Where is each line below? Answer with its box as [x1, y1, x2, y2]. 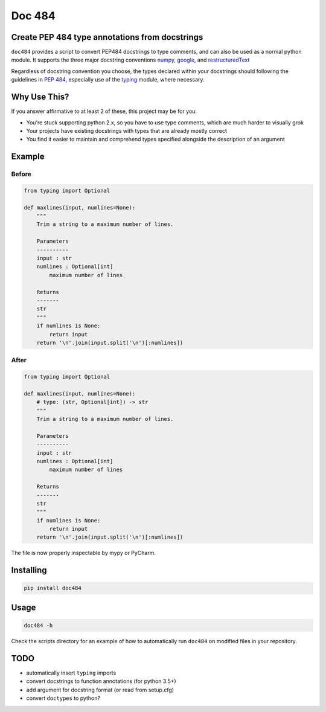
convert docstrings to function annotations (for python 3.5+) [26, 678, 176, 685]
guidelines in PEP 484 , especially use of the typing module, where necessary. [11, 76, 205, 83]
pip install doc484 [24, 585, 81, 592]
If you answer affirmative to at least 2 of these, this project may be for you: [11, 107, 197, 115]
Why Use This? [11, 92, 69, 102]
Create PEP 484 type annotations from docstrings [11, 32, 203, 42]
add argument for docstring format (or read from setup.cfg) [26, 686, 174, 693]
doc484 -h [24, 622, 53, 629]
